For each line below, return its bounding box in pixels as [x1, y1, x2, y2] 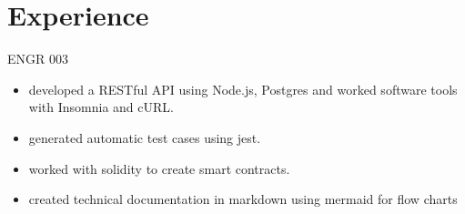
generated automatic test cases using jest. [28, 127, 261, 147]
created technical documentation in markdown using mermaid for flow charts [28, 189, 458, 209]
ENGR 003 [7, 49, 68, 68]
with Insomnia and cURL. [28, 97, 174, 117]
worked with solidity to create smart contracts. [28, 158, 290, 178]
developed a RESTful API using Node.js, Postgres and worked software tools [28, 79, 458, 98]
